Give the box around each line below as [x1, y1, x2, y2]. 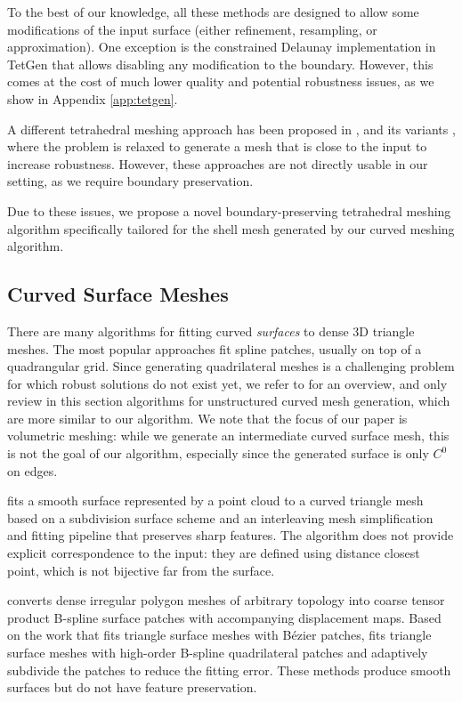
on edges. [7, 461, 58, 480]
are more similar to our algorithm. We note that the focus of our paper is [7, 408, 408, 427]
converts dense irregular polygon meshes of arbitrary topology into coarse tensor [7, 591, 445, 609]
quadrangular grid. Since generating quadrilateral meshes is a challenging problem [7, 357, 455, 375]
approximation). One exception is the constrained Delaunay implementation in [7, 37, 436, 56]
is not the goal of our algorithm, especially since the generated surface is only [7, 444, 429, 463]
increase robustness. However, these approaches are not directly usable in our [7, 154, 428, 173]
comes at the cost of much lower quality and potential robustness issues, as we [7, 72, 434, 91]
